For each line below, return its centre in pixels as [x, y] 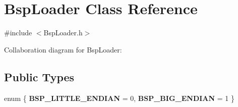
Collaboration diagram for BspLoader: [63, 49]
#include [18, 33]
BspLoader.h [63, 33]
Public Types [39, 76]
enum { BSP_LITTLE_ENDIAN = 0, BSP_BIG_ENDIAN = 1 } [120, 98]
